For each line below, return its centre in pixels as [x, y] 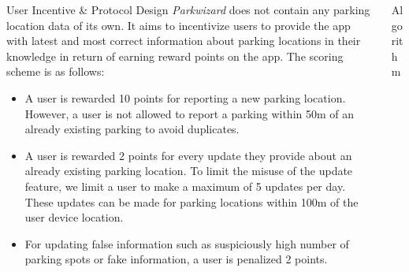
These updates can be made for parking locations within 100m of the [191, 201]
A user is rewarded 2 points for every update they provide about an [188, 155]
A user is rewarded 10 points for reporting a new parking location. [185, 97]
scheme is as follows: [56, 71]
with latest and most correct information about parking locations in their [184, 41]
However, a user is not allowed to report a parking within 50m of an [190, 113]
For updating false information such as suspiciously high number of [187, 243]
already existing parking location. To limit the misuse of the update [189, 171]
